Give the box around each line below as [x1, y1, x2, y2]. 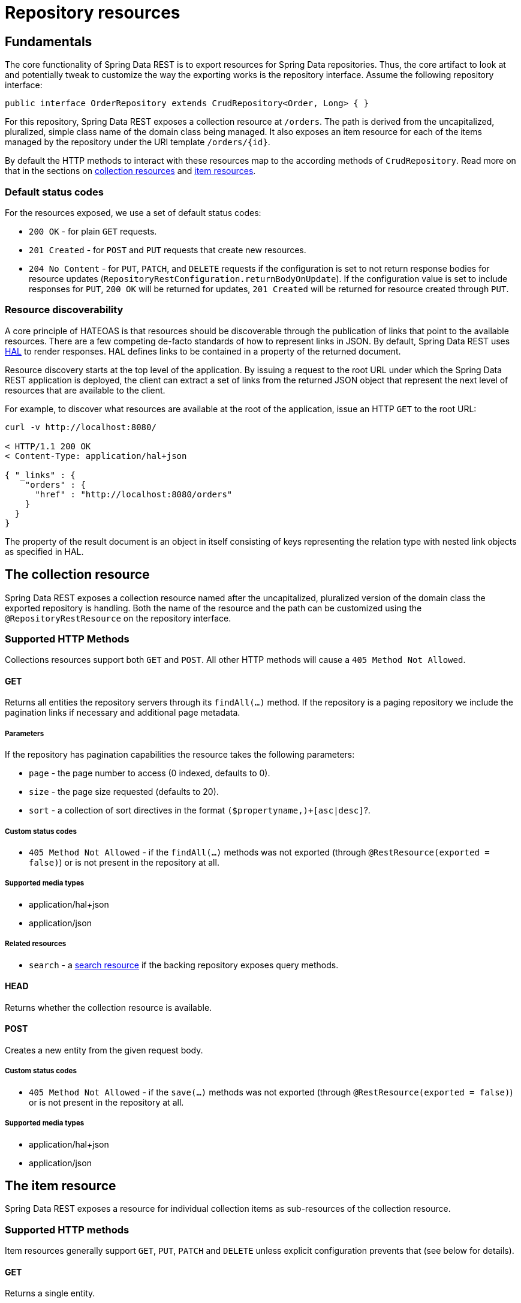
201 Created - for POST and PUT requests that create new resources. [29, 244, 306, 255]
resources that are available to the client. [5, 385, 165, 395]
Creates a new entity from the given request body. [5, 1045, 203, 1056]
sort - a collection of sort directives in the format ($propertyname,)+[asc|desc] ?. [29, 805, 371, 816]
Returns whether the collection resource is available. [5, 1002, 212, 1013]
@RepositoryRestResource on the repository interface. [5, 613, 231, 623]
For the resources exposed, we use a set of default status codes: [5, 207, 261, 218]
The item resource [5, 1178, 116, 1194]
